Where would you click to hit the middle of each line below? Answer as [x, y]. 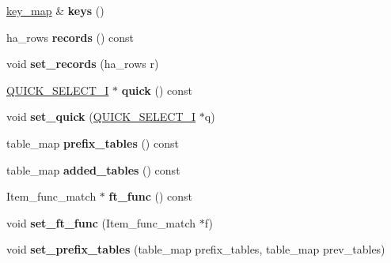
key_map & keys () [55, 10]
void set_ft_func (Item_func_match [101, 222]
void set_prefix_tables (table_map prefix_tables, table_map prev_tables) [196, 249]
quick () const [157, 90]
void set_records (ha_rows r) [83, 64]
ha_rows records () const [70, 37]
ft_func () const [150, 196]
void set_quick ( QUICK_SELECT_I [101, 116]
